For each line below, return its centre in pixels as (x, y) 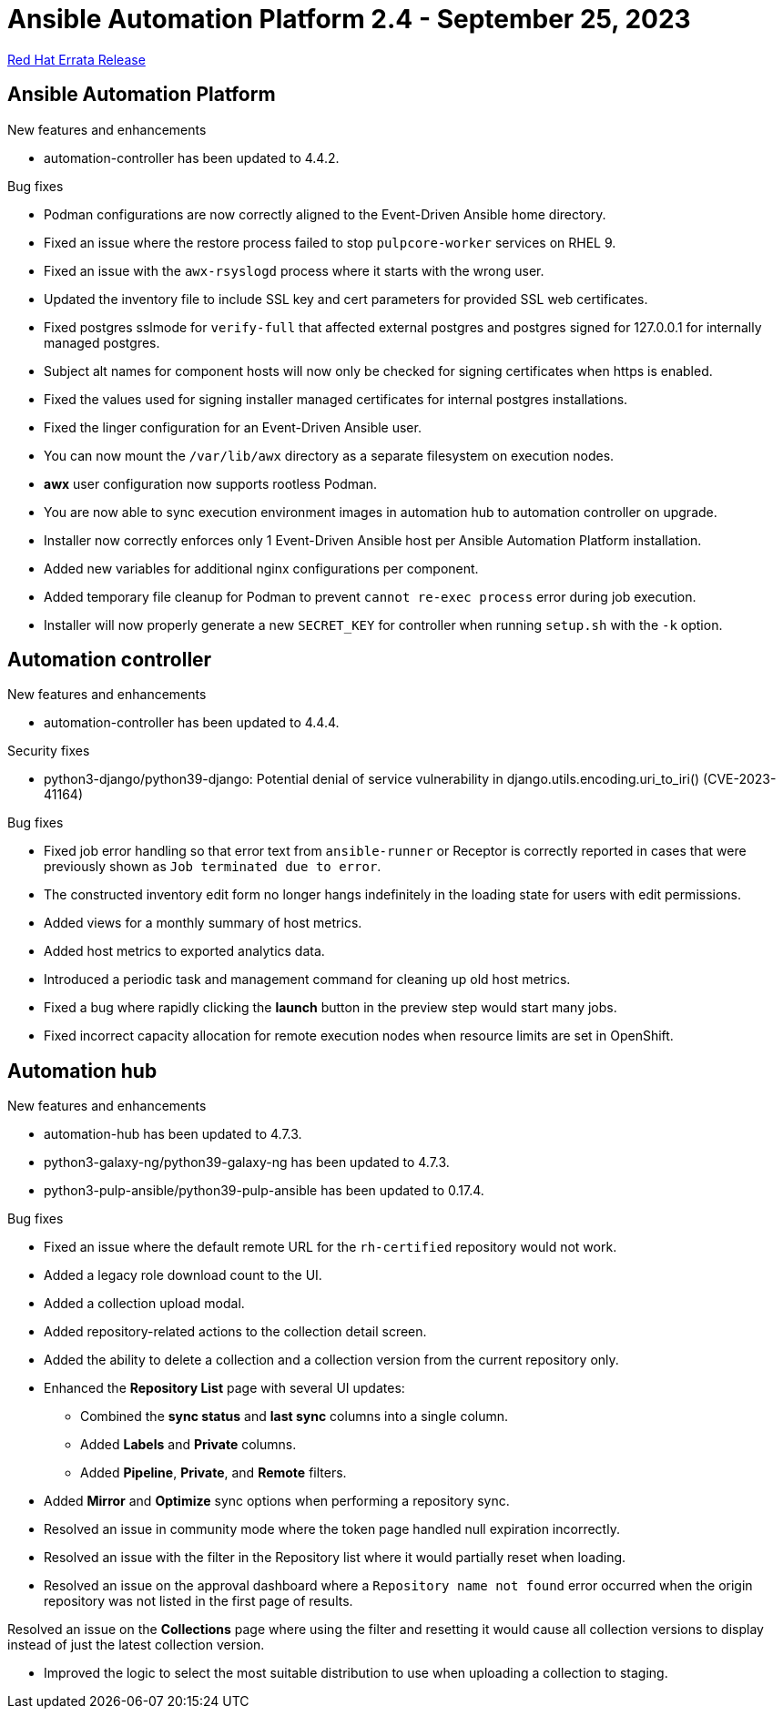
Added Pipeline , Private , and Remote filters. (214, 1473)
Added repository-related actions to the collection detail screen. (235, 1332)
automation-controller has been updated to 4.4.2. (192, 157)
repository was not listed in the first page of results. (198, 1601)
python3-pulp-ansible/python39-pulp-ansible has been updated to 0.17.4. (264, 1191)
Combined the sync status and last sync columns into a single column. (295, 1416)
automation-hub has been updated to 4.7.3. (173, 1134)
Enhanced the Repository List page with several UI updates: (224, 1388)
